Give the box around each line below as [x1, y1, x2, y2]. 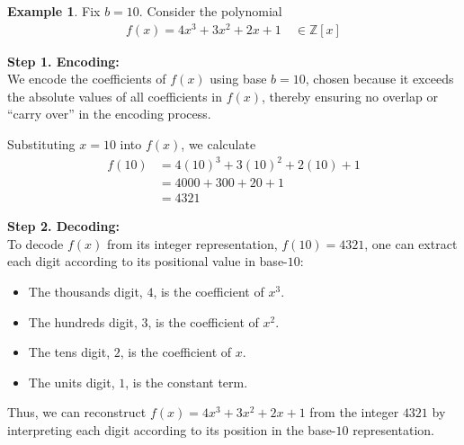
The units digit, [28, 372, 115, 391]
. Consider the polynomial [138, 2, 282, 20]
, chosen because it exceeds [305, 69, 454, 88]
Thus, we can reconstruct [7, 403, 147, 422]
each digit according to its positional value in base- [7, 252, 288, 271]
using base [210, 69, 267, 88]
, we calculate [181, 135, 256, 154]
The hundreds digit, [28, 312, 138, 331]
